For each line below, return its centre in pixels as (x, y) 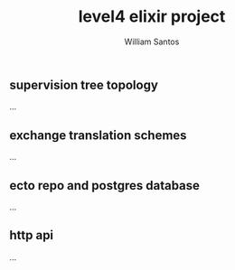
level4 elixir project (152, 17)
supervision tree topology (84, 84)
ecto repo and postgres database (105, 186)
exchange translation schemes (98, 135)
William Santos (152, 42)
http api (32, 235)
